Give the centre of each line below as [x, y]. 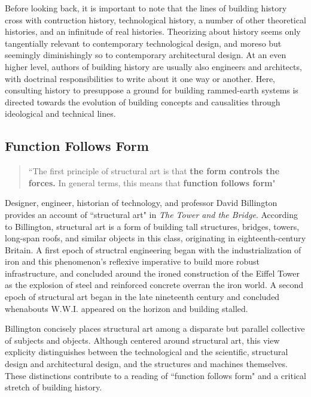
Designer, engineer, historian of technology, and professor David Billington [141, 203]
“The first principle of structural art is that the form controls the [154, 171]
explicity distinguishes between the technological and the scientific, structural [147, 352]
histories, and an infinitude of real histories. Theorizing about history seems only [153, 31]
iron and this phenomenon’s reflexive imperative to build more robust [132, 261]
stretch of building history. [54, 387]
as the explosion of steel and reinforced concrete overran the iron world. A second [154, 285]
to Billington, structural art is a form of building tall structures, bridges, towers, [152, 226]
